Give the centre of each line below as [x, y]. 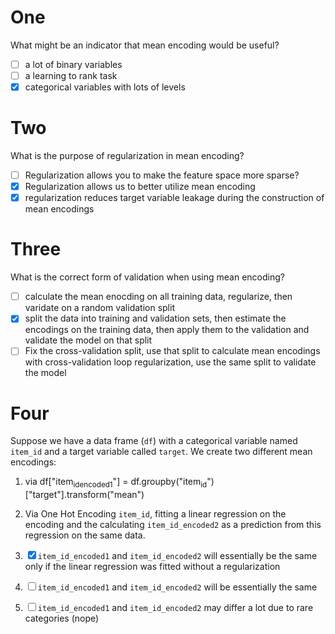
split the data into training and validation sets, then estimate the [155, 318]
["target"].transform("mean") [84, 495]
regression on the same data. [85, 535]
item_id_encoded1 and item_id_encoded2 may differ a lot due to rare [175, 608]
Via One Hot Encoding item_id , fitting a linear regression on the [155, 514]
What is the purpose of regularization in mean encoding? [127, 156]
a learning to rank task [71, 75]
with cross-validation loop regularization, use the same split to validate [170, 362]
